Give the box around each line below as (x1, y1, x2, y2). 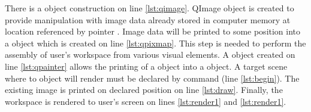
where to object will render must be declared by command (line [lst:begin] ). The (5, 71, 300, 84)
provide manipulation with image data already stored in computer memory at (5, 13, 291, 26)
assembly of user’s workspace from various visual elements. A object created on (5, 48, 295, 61)
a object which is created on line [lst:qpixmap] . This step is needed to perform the (5, 36, 306, 49)
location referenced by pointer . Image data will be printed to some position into (5, 25, 301, 38)
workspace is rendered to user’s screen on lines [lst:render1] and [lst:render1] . (5, 95, 286, 107)
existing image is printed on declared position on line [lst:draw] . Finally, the (5, 83, 283, 96)
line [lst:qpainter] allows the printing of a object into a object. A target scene (5, 60, 288, 72)
